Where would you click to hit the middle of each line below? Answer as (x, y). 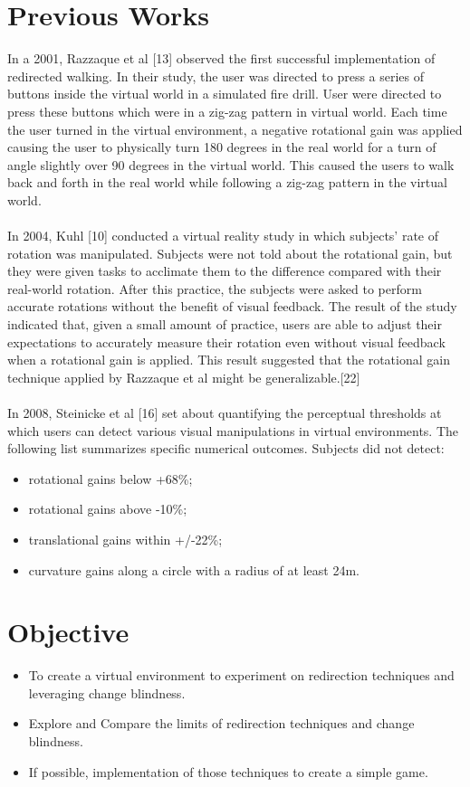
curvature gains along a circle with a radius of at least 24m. (194, 569)
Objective (68, 632)
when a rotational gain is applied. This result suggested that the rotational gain (229, 360)
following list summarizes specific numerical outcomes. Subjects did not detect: (226, 448)
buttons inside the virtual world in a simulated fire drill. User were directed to (225, 94)
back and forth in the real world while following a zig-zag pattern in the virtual (227, 182)
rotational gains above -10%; (108, 509)
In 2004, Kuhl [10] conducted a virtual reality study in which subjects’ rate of (223, 236)
